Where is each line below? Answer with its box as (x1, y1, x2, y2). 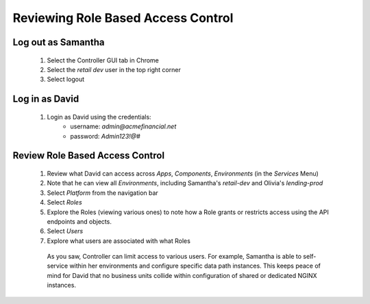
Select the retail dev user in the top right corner (47, 65, 181, 73)
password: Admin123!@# (70, 132, 140, 140)
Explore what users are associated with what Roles (47, 237, 191, 245)
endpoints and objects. (47, 217, 112, 226)
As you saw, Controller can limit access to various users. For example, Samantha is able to (47, 253, 301, 261)
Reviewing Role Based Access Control (12, 10, 234, 25)
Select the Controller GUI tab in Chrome (47, 56, 159, 65)
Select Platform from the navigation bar (47, 189, 159, 197)
